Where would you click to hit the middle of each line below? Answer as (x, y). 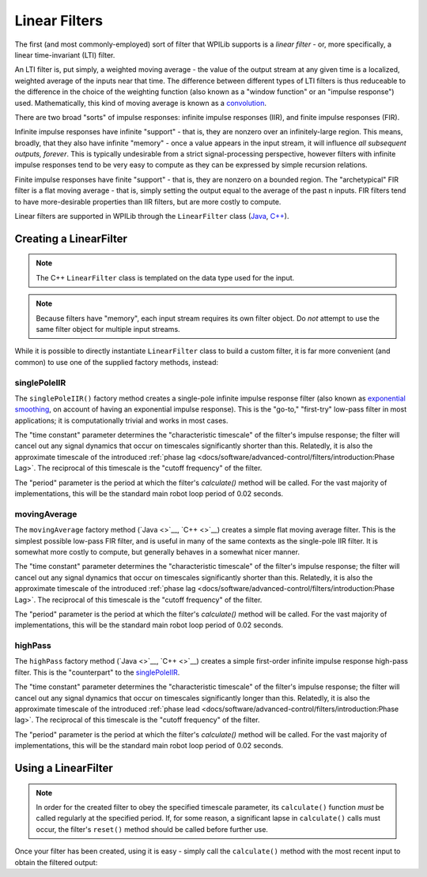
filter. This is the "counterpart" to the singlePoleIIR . (97, 672)
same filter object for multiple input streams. (108, 329)
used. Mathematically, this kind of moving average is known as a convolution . (140, 103)
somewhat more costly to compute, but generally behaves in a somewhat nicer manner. (157, 551)
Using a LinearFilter (64, 768)
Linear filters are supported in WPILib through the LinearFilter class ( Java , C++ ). (152, 216)
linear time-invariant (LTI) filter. (65, 55)
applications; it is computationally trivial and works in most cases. (121, 420)
